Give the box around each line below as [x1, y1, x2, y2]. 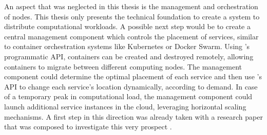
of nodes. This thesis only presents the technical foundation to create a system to [4, 11, 260, 21]
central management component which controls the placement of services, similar [4, 31, 259, 41]
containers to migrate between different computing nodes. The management [4, 61, 242, 72]
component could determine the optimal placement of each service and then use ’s [4, 71, 262, 82]
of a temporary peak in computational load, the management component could [4, 91, 253, 102]
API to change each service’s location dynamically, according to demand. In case [4, 81, 258, 92]
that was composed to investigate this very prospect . [4, 121, 172, 132]
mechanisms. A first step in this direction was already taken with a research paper [4, 111, 263, 122]
